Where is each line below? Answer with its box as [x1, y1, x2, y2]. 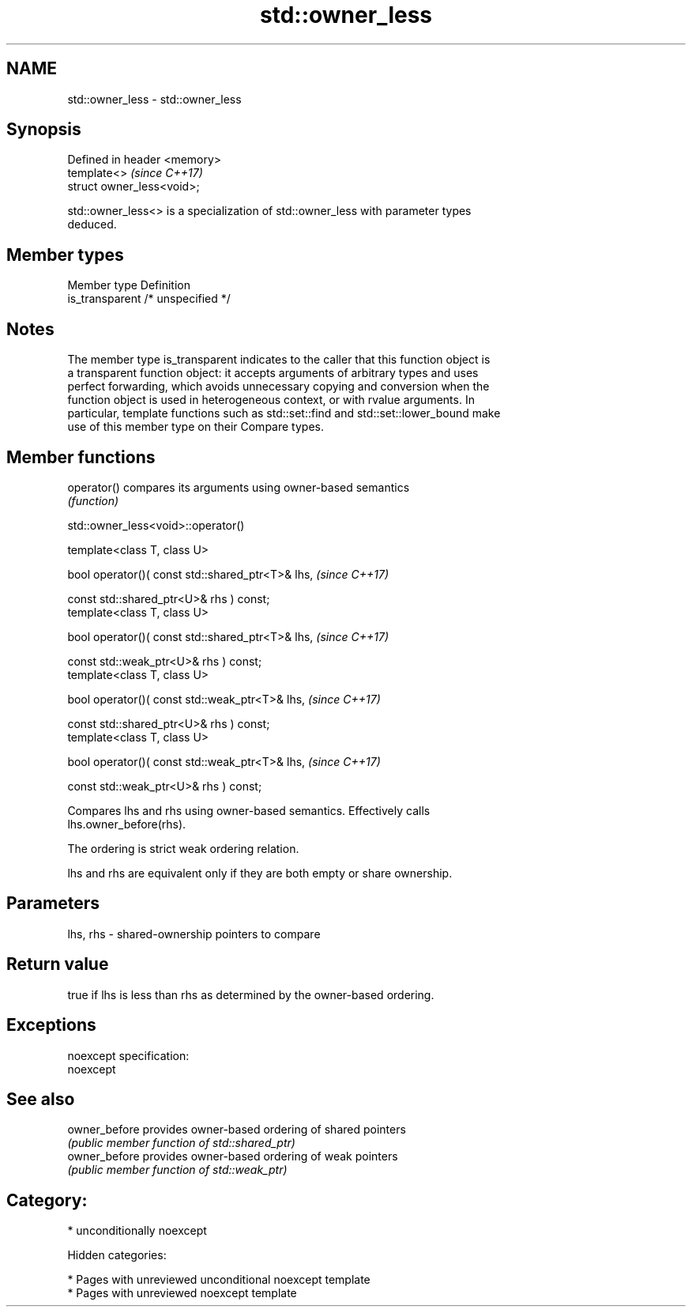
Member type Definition [67, 278, 190, 292]
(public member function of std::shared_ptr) [67, 1136, 295, 1150]
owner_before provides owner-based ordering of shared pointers [67, 1122, 406, 1137]
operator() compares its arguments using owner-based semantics [67, 480, 410, 494]
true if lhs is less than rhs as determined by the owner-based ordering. [67, 987, 434, 1002]
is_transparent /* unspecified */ [67, 292, 231, 306]
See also [6, 1089, 75, 1109]
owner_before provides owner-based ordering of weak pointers [67, 1149, 398, 1164]
